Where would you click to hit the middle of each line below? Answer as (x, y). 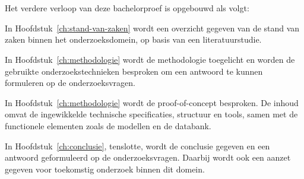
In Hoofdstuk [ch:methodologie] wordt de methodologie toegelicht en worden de (150, 59)
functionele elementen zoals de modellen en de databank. (108, 125)
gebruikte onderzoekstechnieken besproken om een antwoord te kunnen (134, 71)
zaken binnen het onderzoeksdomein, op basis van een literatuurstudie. (133, 39)
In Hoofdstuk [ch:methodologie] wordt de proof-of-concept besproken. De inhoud (152, 102)
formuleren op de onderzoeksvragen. (70, 83)
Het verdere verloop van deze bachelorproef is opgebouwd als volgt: (127, 8)
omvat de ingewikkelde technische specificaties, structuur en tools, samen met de (151, 114)
